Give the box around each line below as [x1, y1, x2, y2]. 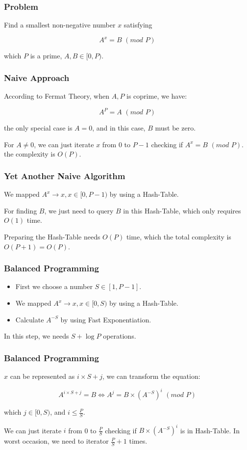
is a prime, [30, 51, 62, 61]
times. [129, 436, 148, 446]
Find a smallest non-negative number [4, 20, 116, 30]
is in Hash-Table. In [180, 425, 240, 435]
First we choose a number [15, 281, 93, 291]
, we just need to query [44, 205, 114, 215]
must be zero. [155, 123, 196, 133]
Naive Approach [4, 71, 70, 83]
